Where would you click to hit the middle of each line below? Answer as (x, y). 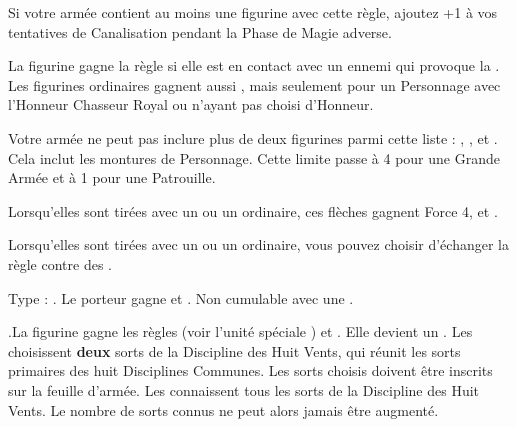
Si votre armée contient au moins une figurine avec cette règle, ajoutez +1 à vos (253, 12)
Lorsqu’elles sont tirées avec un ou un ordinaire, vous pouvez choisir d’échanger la (258, 244)
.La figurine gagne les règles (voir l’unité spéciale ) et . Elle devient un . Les (240, 331)
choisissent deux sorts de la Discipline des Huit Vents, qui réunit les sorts (234, 350)
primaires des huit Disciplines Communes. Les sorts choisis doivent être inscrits (250, 370)
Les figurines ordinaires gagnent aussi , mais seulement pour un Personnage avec (254, 84)
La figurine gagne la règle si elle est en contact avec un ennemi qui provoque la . (254, 65)
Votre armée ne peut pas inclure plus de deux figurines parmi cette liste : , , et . (253, 137)
